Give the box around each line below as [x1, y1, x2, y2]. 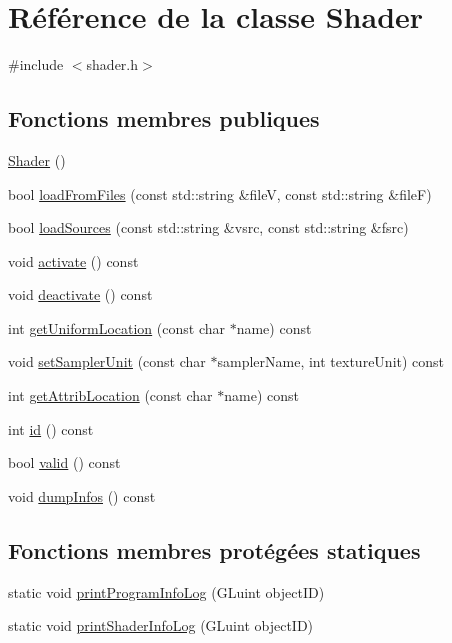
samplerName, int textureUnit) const [217, 351, 445, 372]
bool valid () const [8, 452, 121, 473]
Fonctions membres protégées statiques [8, 534, 421, 565]
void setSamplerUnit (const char [8, 351, 206, 372]
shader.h [86, 54, 139, 75]
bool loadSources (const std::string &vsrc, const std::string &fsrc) [8, 217, 409, 238]
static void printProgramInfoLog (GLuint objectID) [8, 581, 325, 602]
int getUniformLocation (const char [8, 317, 225, 338]
